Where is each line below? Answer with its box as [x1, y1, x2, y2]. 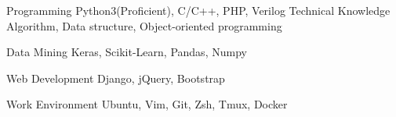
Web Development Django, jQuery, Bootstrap [6, 69, 225, 86]
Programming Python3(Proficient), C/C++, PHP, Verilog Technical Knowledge [6, 2, 391, 18]
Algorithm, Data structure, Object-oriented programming [6, 17, 282, 34]
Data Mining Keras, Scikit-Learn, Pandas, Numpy [6, 44, 247, 60]
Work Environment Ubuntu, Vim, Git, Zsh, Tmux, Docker [6, 96, 288, 112]
